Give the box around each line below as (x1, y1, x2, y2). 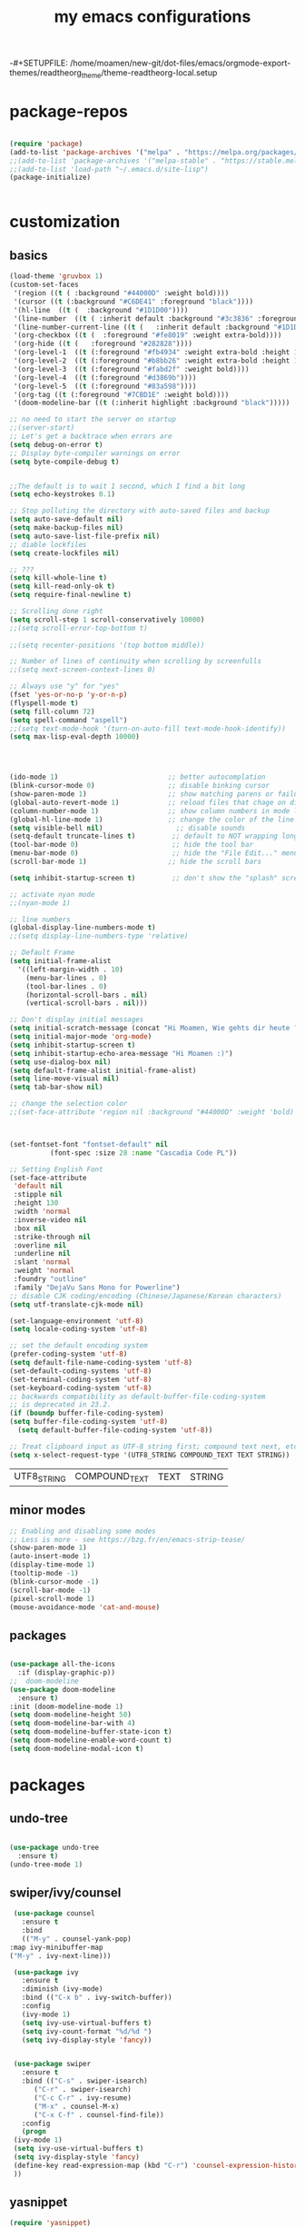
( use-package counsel (13, 1909, 95, 1918)
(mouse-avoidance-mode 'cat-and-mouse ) (9, 1602, 161, 1612)
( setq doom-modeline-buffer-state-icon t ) (9, 1727, 172, 1736)
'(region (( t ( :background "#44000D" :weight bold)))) (13, 289, 230, 298)
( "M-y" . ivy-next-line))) (9, 1951, 112, 1960)
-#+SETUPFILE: (9, 57, 68, 69)
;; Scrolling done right (9, 607, 103, 616)
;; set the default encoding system (9, 1341, 148, 1350)
